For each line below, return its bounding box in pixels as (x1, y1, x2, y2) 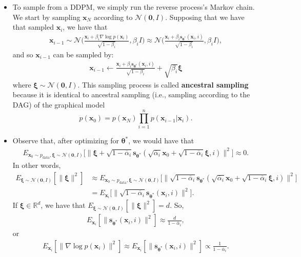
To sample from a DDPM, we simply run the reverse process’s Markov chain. (12, 2, 255, 12)
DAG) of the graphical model (12, 99, 105, 110)
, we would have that (128, 135, 194, 146)
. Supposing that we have (165, 11, 245, 22)
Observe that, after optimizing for (12, 135, 119, 146)
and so (12, 49, 33, 59)
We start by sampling (12, 11, 81, 22)
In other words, (12, 159, 61, 170)
